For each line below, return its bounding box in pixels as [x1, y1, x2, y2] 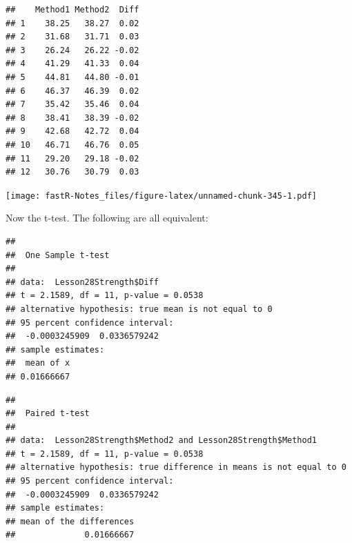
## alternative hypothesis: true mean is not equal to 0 [6, 304, 273, 314]
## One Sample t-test [6, 250, 110, 260]
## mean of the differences [6, 516, 135, 526]
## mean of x [6, 358, 70, 368]
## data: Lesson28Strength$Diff [6, 277, 159, 287]
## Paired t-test [6, 408, 90, 419]
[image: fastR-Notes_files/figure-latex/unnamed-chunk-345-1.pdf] [6, 190, 317, 201]
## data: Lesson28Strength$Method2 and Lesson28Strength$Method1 [6, 435, 317, 446]
